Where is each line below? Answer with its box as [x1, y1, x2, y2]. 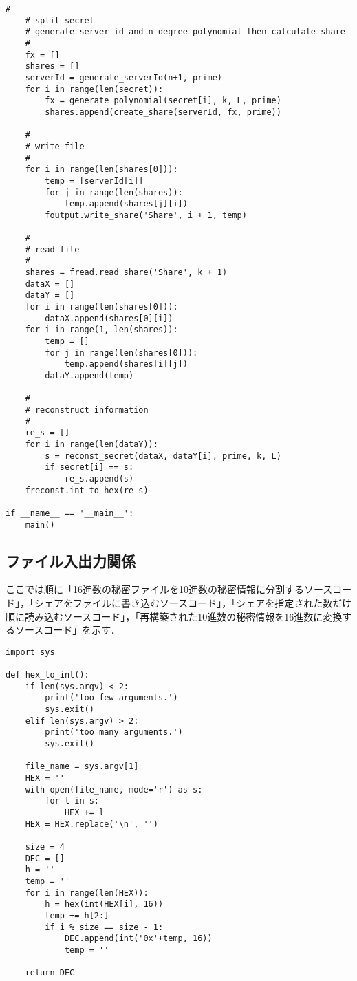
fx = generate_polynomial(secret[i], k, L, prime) [45, 96, 281, 106]
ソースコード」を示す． [14, 623, 120, 637]
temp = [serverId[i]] [45, 175, 144, 186]
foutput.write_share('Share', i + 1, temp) [45, 210, 247, 220]
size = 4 [25, 841, 65, 852]
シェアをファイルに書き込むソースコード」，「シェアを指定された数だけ [34, 595, 352, 610]
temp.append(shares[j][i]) [64, 199, 188, 209]
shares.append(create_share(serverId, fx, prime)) [45, 107, 281, 117]
